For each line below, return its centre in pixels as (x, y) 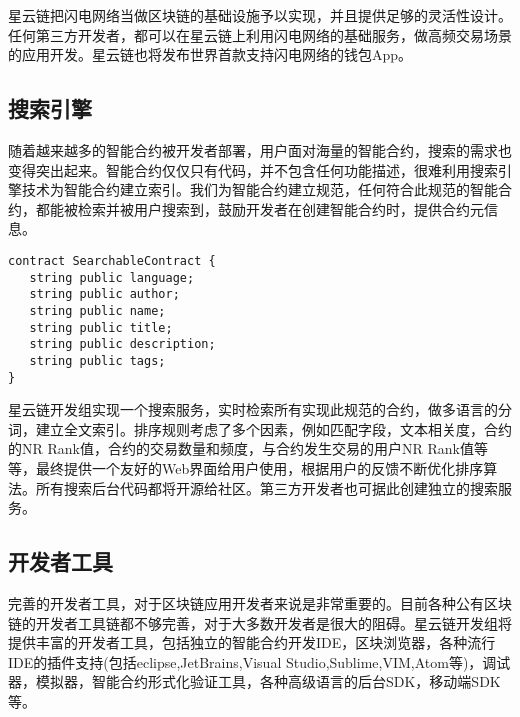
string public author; (104, 294)
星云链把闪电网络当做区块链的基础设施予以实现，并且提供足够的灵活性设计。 (260, 15)
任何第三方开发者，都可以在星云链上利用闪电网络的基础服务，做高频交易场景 (260, 34)
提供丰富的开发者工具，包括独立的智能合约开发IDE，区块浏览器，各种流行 (252, 642)
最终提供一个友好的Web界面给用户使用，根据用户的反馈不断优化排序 (259, 467)
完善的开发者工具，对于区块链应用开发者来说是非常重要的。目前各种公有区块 (260, 602)
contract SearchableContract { (112, 260)
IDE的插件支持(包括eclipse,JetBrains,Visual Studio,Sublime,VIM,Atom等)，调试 (259, 661)
